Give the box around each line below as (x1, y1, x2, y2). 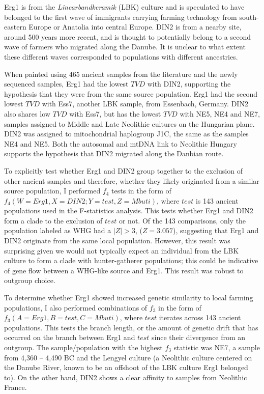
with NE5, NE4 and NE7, (180, 108, 260, 119)
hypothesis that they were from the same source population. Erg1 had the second (4, 88, 258, 99)
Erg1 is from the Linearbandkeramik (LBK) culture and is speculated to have (4, 2, 245, 12)
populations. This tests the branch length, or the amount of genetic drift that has (4, 322, 258, 332)
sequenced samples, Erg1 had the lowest (4, 78, 129, 89)
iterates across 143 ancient (159, 312, 241, 323)
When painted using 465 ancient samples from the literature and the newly (4, 68, 238, 79)
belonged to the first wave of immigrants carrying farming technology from (4, 11, 237, 22)
